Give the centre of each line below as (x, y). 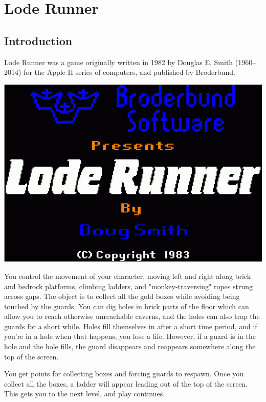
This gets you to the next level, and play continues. (85, 394)
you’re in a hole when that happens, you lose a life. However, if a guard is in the (130, 336)
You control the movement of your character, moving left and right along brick (128, 276)
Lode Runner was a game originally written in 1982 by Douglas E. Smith (119, 62)
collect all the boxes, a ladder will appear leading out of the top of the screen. (126, 383)
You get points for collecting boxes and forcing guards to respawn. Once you (124, 374)
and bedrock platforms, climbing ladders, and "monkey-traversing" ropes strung (129, 286)
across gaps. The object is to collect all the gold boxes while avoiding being (122, 296)
